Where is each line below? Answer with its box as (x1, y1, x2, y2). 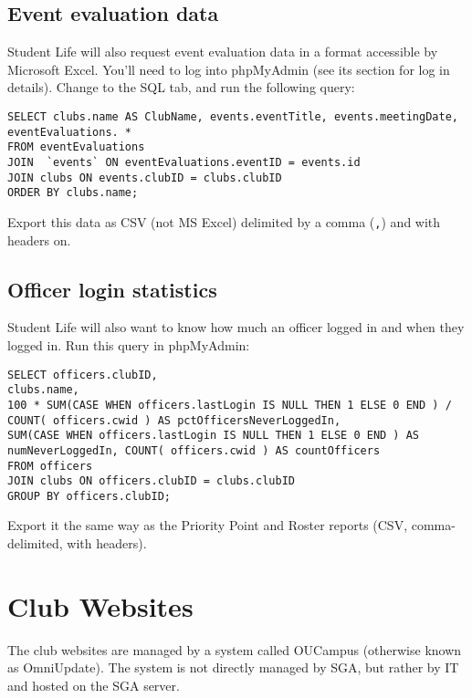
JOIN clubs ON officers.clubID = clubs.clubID (7, 474, 295, 488)
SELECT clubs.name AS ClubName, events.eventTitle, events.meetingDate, (7, 109, 458, 123)
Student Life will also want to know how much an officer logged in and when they (7, 318, 465, 337)
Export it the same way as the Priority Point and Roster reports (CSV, (7, 516, 408, 535)
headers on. (7, 230, 71, 249)
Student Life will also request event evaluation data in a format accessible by (7, 42, 438, 61)
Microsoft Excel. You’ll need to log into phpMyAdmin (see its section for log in (7, 59, 450, 78)
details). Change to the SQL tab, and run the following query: (7, 78, 355, 97)
